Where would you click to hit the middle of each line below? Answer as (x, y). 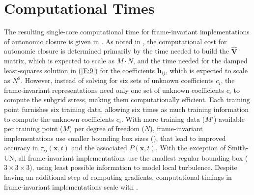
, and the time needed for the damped (190, 61)
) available (229, 119)
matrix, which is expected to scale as (59, 61)
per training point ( (33, 128)
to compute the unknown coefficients (59, 119)
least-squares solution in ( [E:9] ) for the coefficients (80, 70)
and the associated (99, 148)
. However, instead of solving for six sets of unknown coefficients (117, 80)
